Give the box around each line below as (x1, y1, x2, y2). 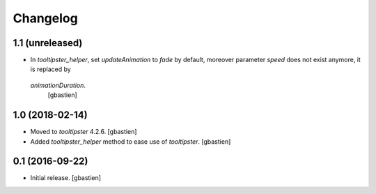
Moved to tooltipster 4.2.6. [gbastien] (30, 128, 137, 136)
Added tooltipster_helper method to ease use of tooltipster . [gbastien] (30, 137, 231, 146)
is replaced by (30, 65, 71, 73)
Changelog (13, 10, 78, 26)
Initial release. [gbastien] (30, 174, 101, 182)
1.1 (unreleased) (13, 37, 83, 49)
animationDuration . (30, 81, 86, 89)
